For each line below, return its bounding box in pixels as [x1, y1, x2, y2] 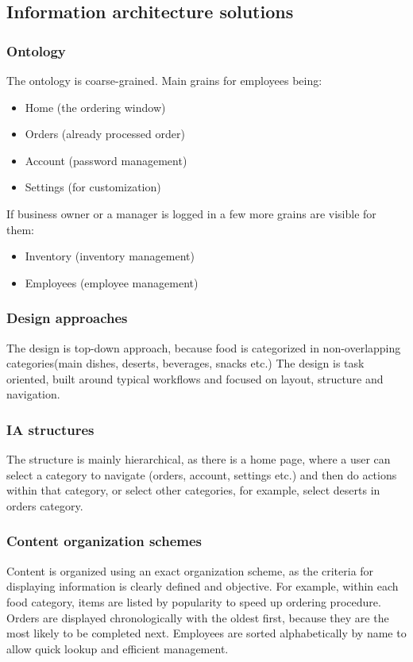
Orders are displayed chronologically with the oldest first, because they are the [6, 609, 389, 625]
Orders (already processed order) [25, 125, 185, 142]
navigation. [6, 386, 60, 402]
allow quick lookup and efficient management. [6, 640, 229, 656]
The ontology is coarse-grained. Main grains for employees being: [6, 72, 322, 88]
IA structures [6, 419, 95, 439]
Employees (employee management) [25, 274, 199, 291]
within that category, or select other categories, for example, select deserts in [6, 482, 380, 498]
